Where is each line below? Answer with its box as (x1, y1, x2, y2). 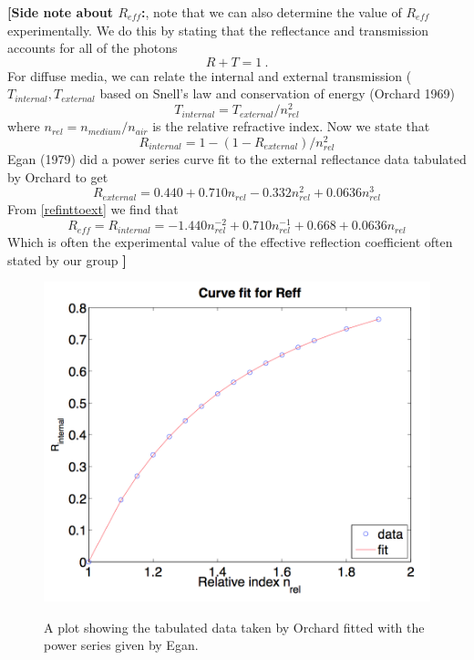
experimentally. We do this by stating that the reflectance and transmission (7, 20, 429, 39)
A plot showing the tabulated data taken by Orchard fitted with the (44, 617, 425, 636)
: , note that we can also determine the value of (141, 3, 402, 21)
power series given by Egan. (44, 635, 199, 655)
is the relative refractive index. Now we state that (152, 117, 430, 136)
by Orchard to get (7, 167, 108, 186)
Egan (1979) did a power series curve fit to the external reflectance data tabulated (7, 150, 467, 169)
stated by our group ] (7, 250, 127, 269)
